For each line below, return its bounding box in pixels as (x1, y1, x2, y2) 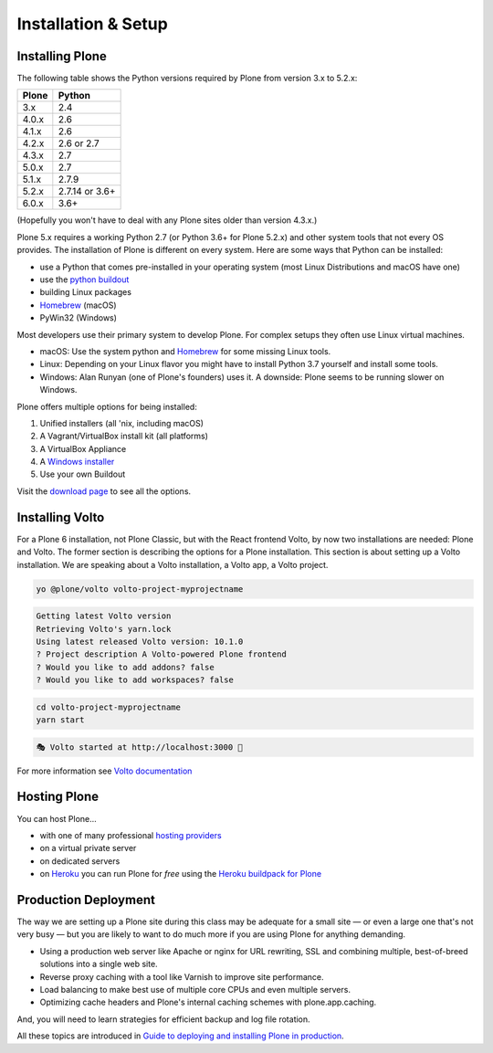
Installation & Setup (16, 14, 168, 34)
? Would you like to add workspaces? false (36, 675, 235, 685)
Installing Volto (16, 510, 105, 525)
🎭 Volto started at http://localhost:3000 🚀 (36, 742, 243, 753)
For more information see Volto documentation (16, 765, 193, 776)
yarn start (36, 715, 85, 725)
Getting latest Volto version (36, 611, 172, 621)
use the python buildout (39, 274, 130, 285)
